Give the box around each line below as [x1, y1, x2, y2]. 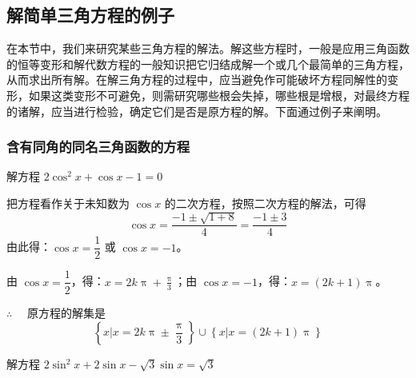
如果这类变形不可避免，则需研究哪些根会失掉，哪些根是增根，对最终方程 [28, 86, 410, 103]
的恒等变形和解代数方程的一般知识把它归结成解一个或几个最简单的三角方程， [6, 55, 410, 72]
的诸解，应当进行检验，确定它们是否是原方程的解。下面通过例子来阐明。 [6, 102, 387, 119]
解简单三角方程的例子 [6, 2, 174, 27]
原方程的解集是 [26, 304, 106, 320]
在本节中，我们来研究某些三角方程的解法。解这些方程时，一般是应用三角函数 [6, 40, 410, 57]
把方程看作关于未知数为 [6, 194, 130, 211]
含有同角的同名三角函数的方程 [6, 137, 190, 157]
